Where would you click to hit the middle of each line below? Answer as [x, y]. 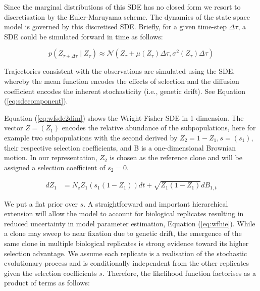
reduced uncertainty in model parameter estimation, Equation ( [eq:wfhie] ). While [130, 223]
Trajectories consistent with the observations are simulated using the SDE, [120, 71]
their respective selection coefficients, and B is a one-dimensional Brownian [120, 147]
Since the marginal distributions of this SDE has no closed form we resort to [122, 7]
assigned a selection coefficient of [55, 167]
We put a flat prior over [41, 203]
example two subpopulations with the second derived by [91, 137]
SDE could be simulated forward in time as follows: [84, 36]
